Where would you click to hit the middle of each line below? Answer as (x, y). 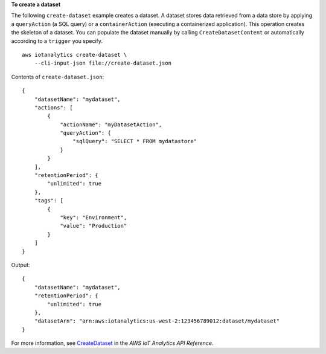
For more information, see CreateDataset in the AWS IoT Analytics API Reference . (112, 343)
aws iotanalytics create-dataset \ (75, 55)
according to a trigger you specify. (57, 41)
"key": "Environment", (94, 217)
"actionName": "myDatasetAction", (111, 124)
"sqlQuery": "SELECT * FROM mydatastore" (135, 141)
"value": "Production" (94, 226)
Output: (21, 265)
